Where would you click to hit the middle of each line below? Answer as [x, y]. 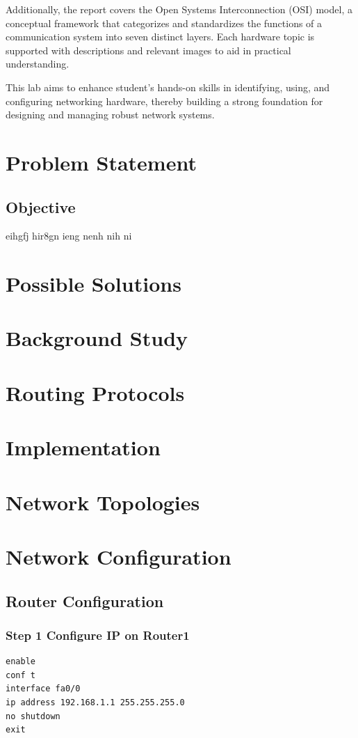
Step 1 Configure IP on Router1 [98, 635]
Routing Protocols [95, 392]
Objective [41, 206]
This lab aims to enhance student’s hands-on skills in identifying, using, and [168, 87]
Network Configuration [119, 556]
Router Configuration [85, 600]
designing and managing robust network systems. [110, 115]
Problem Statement [101, 162]
